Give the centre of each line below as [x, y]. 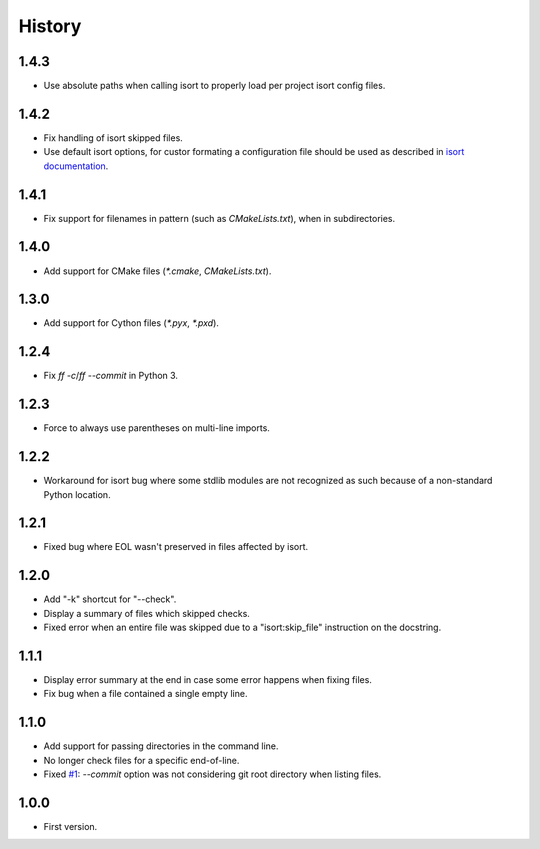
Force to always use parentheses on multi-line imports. [156, 428]
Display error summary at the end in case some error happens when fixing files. [207, 680]
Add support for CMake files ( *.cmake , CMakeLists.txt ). [157, 271]
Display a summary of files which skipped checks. [146, 613]
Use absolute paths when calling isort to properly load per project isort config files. [214, 86]
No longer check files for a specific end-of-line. [141, 760]
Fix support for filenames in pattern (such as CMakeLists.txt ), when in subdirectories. [219, 218]
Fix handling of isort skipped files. [113, 137]
